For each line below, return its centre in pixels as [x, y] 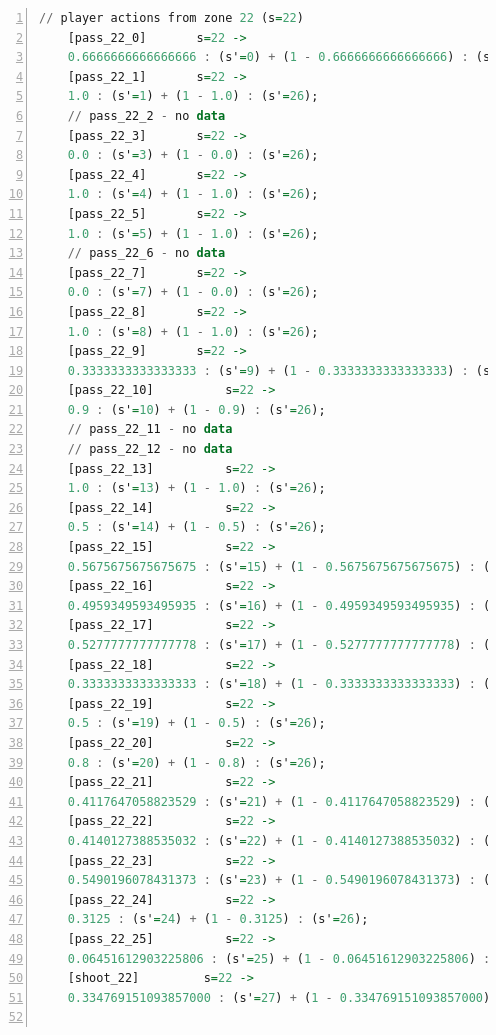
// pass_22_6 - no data [146, 253]
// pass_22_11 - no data [150, 429]
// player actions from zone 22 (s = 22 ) [171, 18]
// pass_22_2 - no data [146, 115]
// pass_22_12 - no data [150, 449]
